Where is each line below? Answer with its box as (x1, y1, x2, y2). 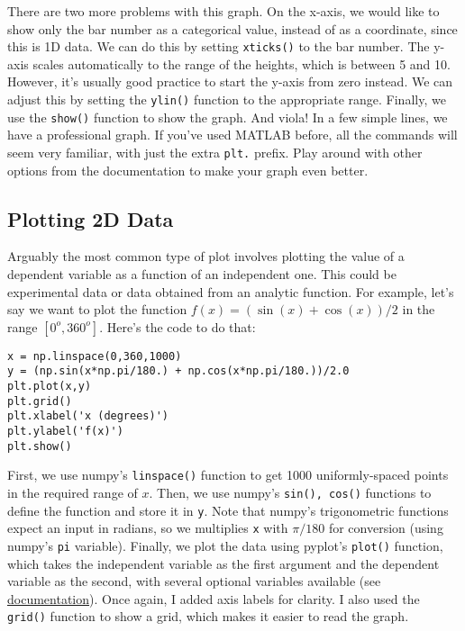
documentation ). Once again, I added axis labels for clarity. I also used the (7, 589, 420, 608)
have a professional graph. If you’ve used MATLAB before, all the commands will (7, 125, 458, 144)
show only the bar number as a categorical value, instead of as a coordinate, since (7, 19, 458, 38)
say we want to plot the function (7, 300, 187, 319)
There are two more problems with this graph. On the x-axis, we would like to (7, 2, 440, 20)
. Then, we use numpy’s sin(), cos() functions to (149, 483, 432, 502)
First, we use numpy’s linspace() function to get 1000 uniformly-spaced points (7, 465, 449, 484)
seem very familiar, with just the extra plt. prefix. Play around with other (7, 142, 423, 161)
